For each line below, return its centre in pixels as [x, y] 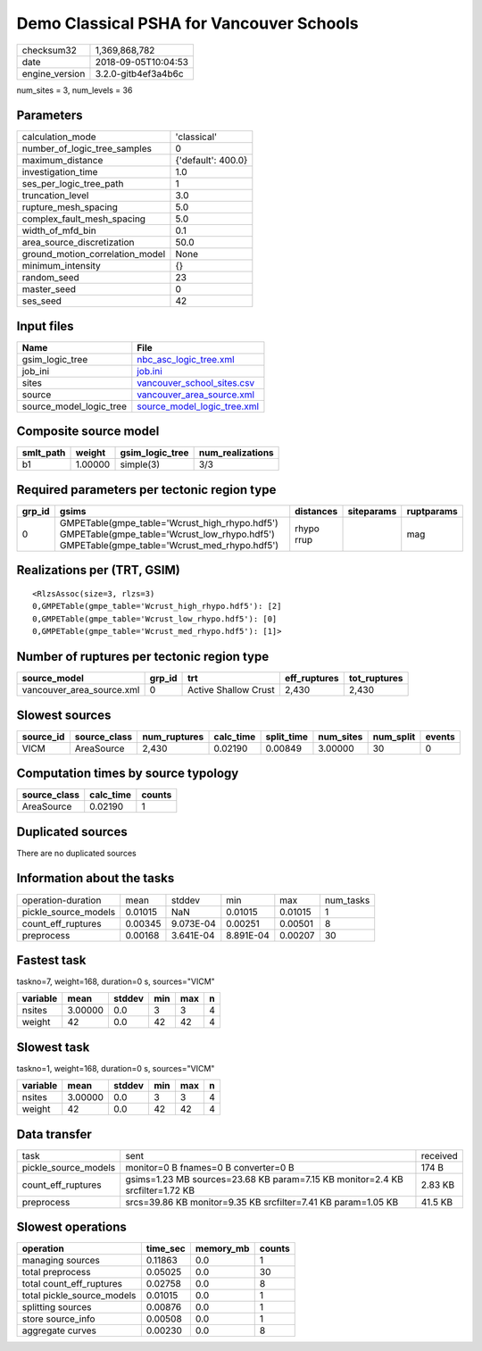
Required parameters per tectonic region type [146, 490]
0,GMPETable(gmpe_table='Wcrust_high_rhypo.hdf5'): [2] [157, 606]
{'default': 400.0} [212, 161]
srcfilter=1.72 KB [160, 1190]
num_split [394, 737]
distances [316, 511]
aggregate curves [59, 1330]
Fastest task [51, 960]
